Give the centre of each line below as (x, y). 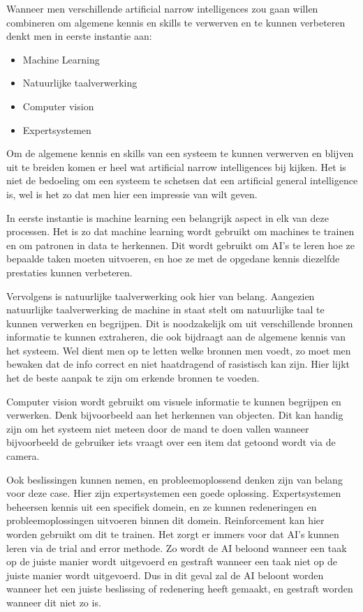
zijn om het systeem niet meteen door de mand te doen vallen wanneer (158, 428)
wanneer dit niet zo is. (54, 602)
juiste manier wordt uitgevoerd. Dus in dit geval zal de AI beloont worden (165, 575)
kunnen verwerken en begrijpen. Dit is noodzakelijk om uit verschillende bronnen (180, 323)
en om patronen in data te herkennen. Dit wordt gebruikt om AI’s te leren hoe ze (180, 245)
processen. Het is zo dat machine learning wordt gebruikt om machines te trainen (180, 231)
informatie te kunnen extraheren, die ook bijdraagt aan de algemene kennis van (176, 337)
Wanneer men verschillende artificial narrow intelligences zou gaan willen (162, 8)
